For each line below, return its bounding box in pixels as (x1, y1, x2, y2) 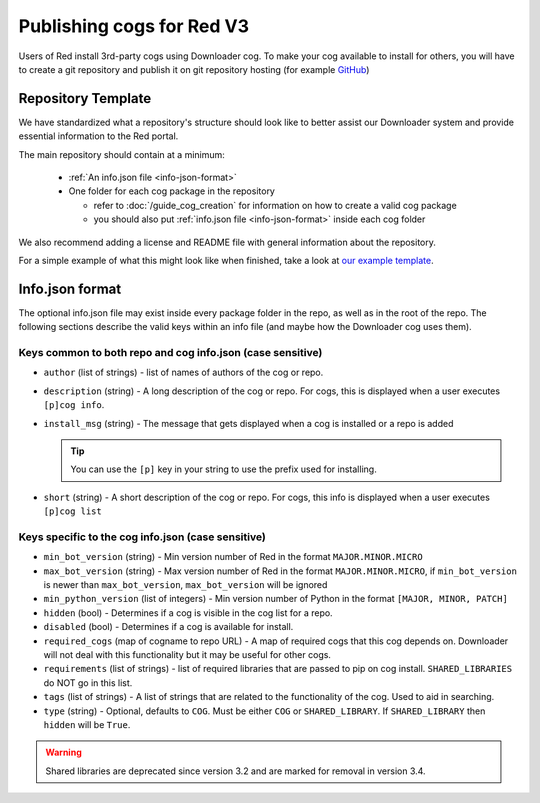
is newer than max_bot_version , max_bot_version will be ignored (43, 579, 328, 591)
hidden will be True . (43, 718, 131, 730)
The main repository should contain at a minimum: (18, 148, 225, 160)
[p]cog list (43, 506, 102, 517)
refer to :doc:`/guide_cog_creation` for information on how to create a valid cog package (93, 199, 457, 211)
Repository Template (18, 90, 152, 107)
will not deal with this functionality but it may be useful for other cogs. (43, 649, 332, 661)
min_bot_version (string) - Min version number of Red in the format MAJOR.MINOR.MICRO (43, 551, 424, 563)
